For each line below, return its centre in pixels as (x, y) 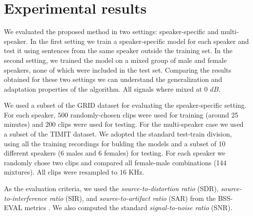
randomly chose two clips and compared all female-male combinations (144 (115, 162)
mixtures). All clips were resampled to (61, 172)
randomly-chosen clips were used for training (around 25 (154, 114)
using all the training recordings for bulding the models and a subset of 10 (115, 143)
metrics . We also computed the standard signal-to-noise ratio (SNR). (128, 207)
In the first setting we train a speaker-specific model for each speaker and (140, 41)
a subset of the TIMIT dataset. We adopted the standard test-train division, (118, 134)
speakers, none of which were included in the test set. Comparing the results (118, 69)
